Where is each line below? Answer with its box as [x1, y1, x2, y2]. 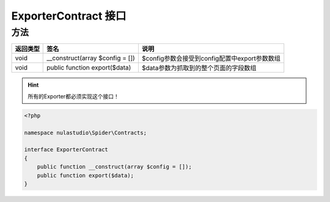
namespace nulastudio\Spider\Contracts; [24, 129, 147, 136]
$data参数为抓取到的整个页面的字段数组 [141, 64, 257, 73]
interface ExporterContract [24, 146, 108, 153]
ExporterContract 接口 [11, 9, 127, 23]
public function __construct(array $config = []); [37, 164, 192, 170]
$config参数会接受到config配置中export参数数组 [141, 54, 280, 63]
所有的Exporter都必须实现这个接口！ [28, 92, 119, 100]
